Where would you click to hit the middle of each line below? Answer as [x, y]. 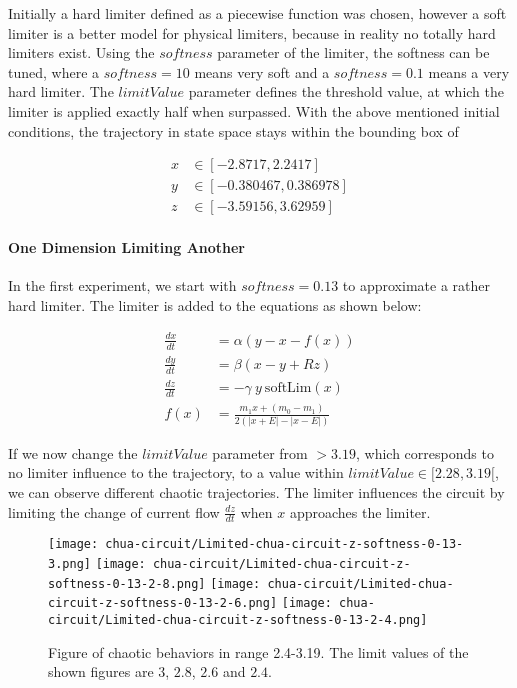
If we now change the [73, 452]
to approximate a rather [416, 285]
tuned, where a [54, 71]
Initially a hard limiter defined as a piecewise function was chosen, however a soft [257, 13]
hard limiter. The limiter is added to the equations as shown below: [215, 304]
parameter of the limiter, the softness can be [353, 52]
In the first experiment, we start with [122, 285]
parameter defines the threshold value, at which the [346, 91]
